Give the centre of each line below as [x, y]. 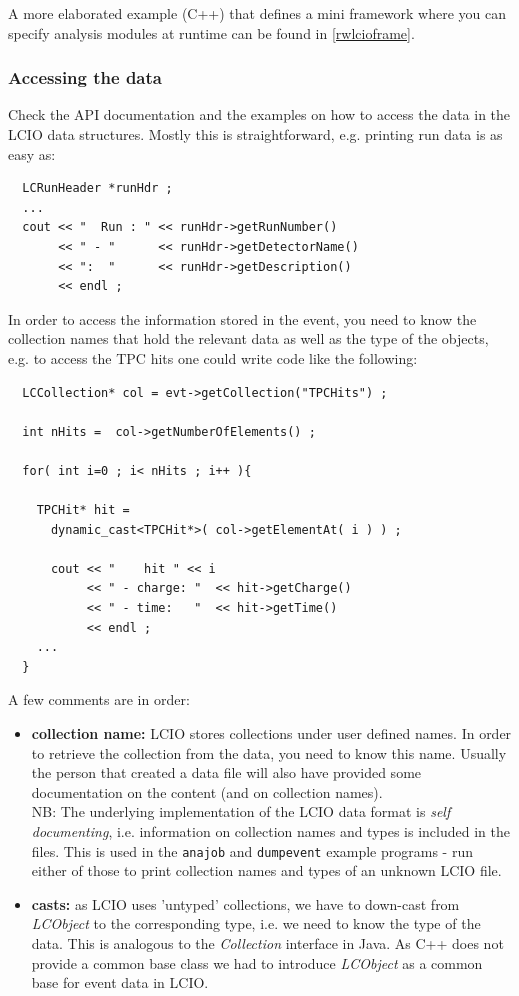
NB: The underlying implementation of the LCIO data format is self [241, 811]
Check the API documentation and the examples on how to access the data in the [259, 114]
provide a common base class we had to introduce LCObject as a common [257, 962]
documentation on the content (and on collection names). [207, 791]
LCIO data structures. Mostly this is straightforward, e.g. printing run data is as [255, 134]
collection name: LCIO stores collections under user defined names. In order [271, 733]
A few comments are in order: [99, 699]
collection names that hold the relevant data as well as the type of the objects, [248, 338]
